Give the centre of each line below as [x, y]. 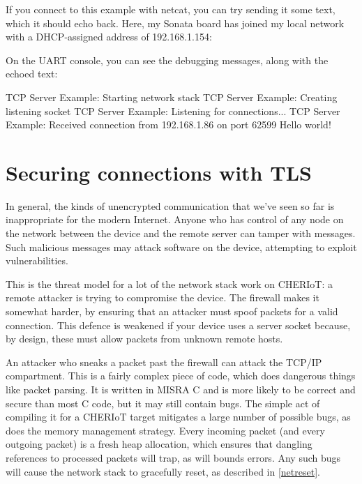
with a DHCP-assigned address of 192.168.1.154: [109, 37]
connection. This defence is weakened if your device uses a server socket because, [178, 325]
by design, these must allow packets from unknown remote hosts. [144, 339]
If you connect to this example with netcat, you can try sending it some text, [171, 9]
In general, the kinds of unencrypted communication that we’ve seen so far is [170, 205]
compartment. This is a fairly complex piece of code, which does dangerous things [181, 376]
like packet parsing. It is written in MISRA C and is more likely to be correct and [181, 389]
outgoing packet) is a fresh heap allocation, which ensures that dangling [159, 444]
